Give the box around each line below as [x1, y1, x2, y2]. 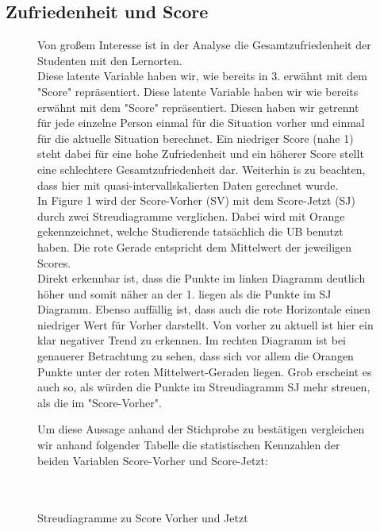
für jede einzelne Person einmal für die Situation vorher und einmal [37, 114, 365, 131]
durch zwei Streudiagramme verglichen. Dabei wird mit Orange [37, 207, 345, 224]
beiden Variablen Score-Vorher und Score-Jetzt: [37, 452, 268, 468]
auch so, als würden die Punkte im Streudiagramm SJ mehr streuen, [37, 379, 370, 395]
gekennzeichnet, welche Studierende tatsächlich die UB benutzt [37, 223, 344, 240]
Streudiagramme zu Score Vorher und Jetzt [37, 510, 248, 526]
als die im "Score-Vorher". [37, 394, 162, 410]
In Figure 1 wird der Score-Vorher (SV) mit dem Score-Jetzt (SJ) [37, 192, 356, 209]
